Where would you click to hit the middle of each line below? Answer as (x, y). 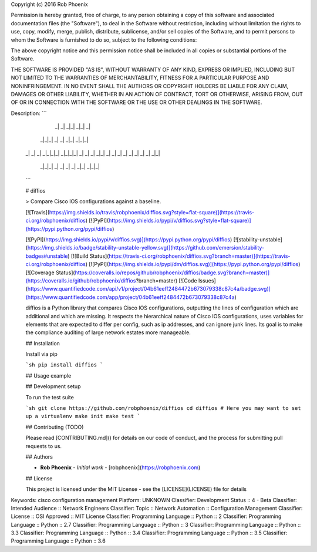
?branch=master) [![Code (166, 280)
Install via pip (42, 354)
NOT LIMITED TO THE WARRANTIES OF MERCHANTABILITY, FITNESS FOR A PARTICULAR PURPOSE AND (140, 78)
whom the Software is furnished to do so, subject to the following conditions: (104, 40)
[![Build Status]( (90, 256)
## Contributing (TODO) (55, 427)
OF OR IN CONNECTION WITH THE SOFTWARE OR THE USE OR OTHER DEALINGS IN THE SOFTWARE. (136, 102)
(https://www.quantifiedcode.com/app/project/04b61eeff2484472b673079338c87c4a (130, 297)
